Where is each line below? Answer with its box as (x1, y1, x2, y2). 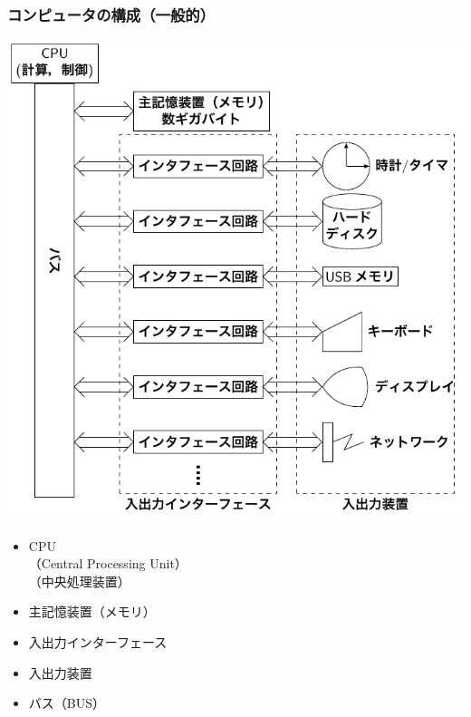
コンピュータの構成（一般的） (7, 3, 216, 25)
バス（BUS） (28, 693, 105, 712)
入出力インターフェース (28, 632, 168, 651)
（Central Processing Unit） (28, 554, 187, 573)
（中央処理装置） (28, 571, 130, 590)
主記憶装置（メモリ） (28, 602, 156, 621)
